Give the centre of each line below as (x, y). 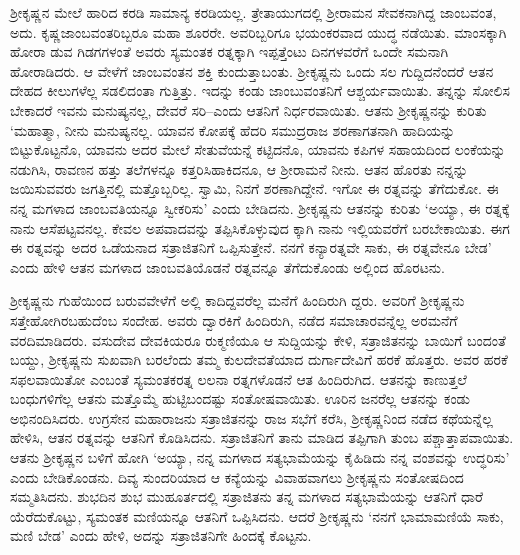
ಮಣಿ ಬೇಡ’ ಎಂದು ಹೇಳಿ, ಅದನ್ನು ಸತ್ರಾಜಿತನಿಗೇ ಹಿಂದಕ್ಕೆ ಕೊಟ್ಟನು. (161, 535)
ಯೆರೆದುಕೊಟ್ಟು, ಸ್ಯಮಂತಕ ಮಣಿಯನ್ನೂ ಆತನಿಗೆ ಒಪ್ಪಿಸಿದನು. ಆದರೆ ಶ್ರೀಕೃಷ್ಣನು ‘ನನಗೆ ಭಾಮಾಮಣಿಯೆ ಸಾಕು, (257, 515)
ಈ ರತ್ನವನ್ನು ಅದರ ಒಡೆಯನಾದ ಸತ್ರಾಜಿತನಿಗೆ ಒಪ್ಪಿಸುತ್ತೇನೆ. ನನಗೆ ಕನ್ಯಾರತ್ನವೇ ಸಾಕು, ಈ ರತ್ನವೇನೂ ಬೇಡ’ (251, 247)
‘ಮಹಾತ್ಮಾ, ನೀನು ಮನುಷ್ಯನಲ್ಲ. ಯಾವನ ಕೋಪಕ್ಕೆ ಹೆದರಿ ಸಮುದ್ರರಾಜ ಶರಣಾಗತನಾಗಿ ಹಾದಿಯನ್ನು (233, 129)
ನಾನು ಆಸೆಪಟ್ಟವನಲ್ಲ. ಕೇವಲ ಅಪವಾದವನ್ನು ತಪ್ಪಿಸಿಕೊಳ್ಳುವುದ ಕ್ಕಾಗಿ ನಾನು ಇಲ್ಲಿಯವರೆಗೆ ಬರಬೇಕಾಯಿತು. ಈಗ (260, 227)
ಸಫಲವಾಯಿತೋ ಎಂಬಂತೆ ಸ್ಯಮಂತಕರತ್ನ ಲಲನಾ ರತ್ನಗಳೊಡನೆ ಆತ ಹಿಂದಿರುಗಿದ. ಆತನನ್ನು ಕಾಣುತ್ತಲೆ (238, 378)
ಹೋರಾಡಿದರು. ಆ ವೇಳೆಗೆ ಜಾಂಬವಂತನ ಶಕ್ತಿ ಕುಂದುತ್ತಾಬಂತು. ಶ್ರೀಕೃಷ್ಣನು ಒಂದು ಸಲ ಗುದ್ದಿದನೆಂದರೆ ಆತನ (252, 70)
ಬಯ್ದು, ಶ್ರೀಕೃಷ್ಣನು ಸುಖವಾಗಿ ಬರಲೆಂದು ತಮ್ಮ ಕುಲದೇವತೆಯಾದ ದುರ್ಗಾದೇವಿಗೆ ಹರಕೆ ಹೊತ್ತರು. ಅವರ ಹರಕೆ (259, 359)
